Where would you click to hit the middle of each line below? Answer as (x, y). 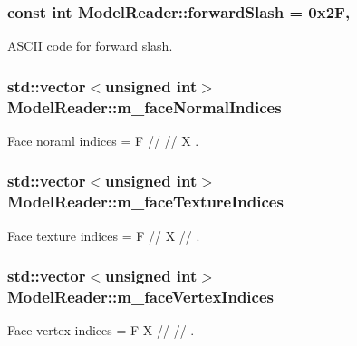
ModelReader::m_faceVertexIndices (140, 297)
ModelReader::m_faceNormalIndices (145, 106)
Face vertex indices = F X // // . (101, 330)
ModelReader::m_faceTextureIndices (145, 202)
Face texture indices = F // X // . (104, 235)
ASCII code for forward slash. (90, 46)
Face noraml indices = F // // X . (103, 140)
